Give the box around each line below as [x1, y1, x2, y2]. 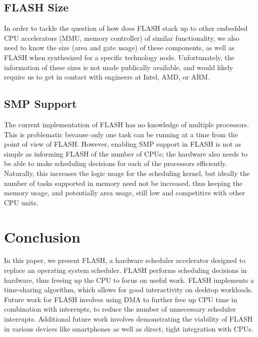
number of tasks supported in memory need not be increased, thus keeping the [4, 177, 243, 188]
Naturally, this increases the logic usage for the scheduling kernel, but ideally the [4, 168, 250, 178]
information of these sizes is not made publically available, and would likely [4, 62, 233, 72]
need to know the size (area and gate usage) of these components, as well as [4, 42, 235, 53]
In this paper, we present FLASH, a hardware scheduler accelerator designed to [4, 255, 246, 265]
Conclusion [4, 226, 81, 247]
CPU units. [4, 197, 39, 207]
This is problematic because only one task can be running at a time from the [4, 129, 238, 139]
